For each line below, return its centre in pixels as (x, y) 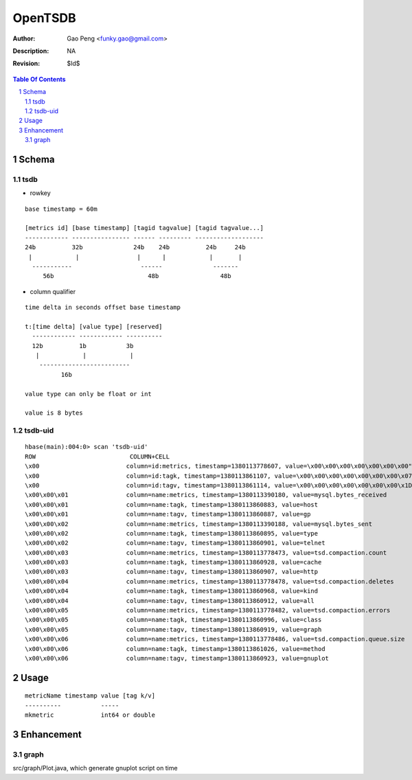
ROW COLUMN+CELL (98, 456)
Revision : (26, 64)
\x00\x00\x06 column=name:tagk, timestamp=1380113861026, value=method (175, 649)
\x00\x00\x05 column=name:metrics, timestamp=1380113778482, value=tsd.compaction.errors (208, 610)
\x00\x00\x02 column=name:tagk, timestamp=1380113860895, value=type (172, 533)
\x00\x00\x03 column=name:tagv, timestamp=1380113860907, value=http (172, 572)
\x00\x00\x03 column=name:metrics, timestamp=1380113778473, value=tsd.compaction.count (206, 552)
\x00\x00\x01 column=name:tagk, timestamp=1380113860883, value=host (172, 504)
